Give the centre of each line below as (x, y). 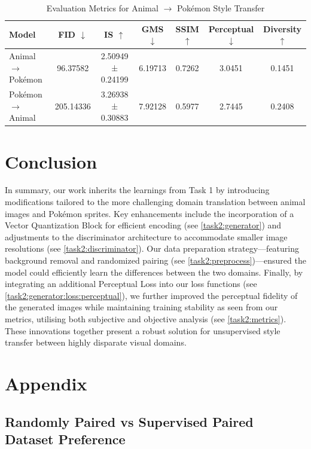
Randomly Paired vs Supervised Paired (129, 421)
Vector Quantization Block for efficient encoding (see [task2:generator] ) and (143, 225)
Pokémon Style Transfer (221, 8)
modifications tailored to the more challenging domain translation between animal (155, 202)
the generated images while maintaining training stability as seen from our (141, 307)
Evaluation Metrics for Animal (102, 8)
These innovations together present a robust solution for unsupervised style (143, 330)
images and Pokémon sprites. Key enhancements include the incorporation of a (150, 213)
